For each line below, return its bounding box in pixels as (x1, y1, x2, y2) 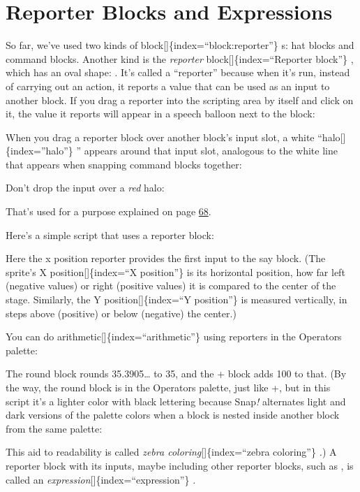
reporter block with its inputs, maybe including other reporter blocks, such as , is (6, 458, 354, 472)
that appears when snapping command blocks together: (6, 157, 242, 171)
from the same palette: (6, 421, 103, 435)
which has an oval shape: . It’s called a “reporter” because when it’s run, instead (6, 65, 350, 80)
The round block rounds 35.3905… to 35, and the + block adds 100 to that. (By (6, 366, 347, 381)
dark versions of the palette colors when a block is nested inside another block (6, 407, 340, 422)
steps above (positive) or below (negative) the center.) (6, 305, 237, 320)
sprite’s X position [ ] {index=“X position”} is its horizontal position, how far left (6, 264, 345, 279)
